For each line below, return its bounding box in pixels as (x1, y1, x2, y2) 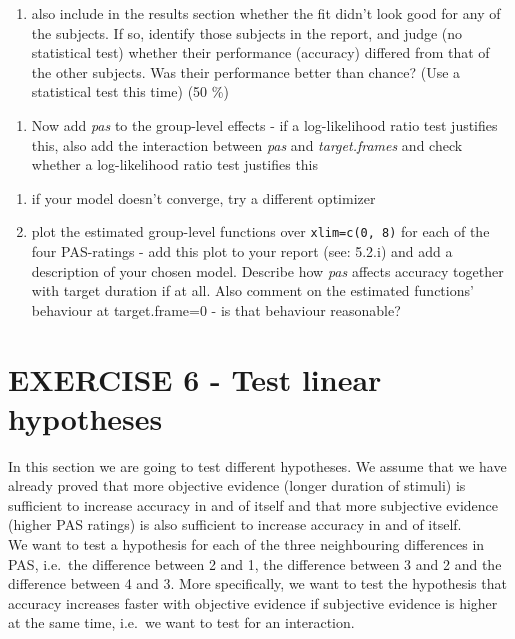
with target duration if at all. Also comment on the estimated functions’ (31, 280, 474, 301)
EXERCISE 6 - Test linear (8, 358, 382, 399)
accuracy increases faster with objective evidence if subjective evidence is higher (8, 592, 498, 613)
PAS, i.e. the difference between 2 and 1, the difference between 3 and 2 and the (8, 553, 502, 574)
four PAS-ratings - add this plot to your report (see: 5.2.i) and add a (31, 241, 453, 261)
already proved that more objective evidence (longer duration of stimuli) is (8, 475, 466, 496)
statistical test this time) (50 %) (31, 81, 229, 102)
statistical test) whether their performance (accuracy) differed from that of (31, 42, 490, 63)
